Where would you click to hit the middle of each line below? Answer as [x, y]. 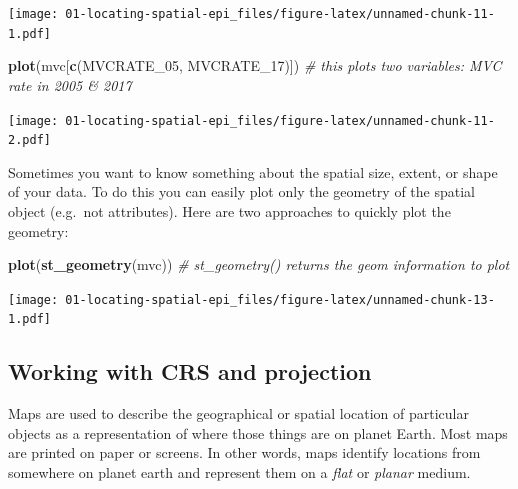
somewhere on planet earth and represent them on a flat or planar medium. [239, 472]
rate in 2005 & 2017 [70, 84]
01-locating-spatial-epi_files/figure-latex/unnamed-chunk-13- [280, 299]
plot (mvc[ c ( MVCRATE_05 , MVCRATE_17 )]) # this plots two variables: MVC [255, 65]
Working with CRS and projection [190, 371]
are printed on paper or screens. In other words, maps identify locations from [244, 452]
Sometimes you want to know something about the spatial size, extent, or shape [253, 171]
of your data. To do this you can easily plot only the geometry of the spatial [241, 191]
